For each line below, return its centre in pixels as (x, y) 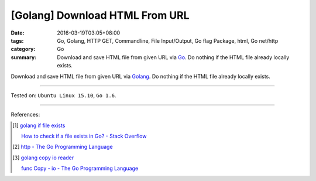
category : (23, 49)
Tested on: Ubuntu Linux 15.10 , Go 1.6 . (63, 95)
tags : (17, 40)
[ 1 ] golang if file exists (39, 125)
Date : (18, 33)
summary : (24, 57)
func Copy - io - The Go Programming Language (80, 168)
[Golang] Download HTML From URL (100, 15)
